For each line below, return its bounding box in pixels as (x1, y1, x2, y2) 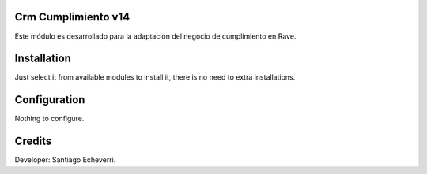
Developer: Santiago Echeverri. (14, 155, 116, 165)
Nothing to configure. (14, 114, 85, 124)
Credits (14, 135, 52, 148)
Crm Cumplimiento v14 (14, 10, 130, 24)
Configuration (14, 93, 85, 106)
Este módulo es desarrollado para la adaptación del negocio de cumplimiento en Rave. (14, 31, 297, 41)
